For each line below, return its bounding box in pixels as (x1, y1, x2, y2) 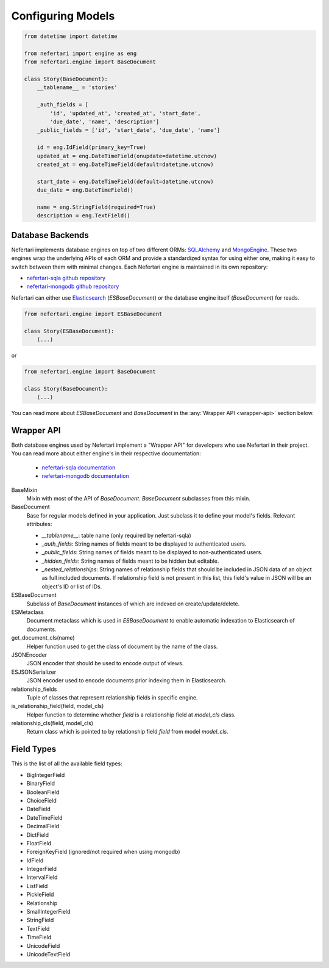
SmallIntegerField (26, 908, 71, 916)
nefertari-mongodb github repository (26, 283, 119, 290)
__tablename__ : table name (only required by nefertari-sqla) (41, 532, 191, 539)
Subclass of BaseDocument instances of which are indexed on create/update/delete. (26, 600, 240, 607)
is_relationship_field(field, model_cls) (11, 703, 104, 710)
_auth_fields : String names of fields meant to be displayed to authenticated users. (41, 540, 247, 547)
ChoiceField (26, 796, 57, 804)
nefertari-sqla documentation (41, 464, 116, 471)
